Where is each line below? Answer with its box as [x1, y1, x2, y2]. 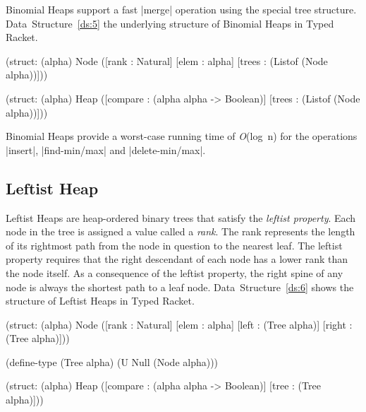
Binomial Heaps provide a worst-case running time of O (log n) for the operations [6, 129, 358, 143]
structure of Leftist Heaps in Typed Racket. [6, 293, 195, 308]
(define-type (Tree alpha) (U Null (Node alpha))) [6, 354, 219, 369]
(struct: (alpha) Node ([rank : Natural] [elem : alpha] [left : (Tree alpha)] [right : [6, 317, 353, 331]
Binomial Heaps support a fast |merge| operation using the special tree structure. [6, 2, 357, 16]
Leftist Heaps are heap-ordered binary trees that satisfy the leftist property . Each [6, 210, 356, 225]
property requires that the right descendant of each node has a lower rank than [6, 252, 348, 266]
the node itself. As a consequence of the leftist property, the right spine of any [6, 265, 343, 280]
